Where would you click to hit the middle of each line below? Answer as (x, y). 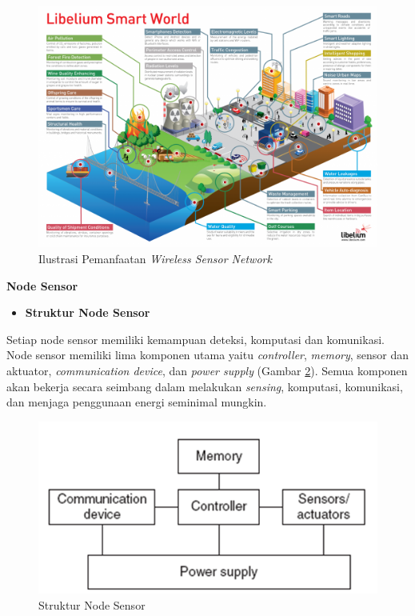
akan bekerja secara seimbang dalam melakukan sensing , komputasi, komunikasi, (205, 386)
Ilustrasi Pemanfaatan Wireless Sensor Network (155, 259)
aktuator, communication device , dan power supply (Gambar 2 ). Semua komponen (207, 370)
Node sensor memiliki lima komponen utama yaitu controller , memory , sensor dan (208, 355)
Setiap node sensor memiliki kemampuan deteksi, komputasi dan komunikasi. (196, 339)
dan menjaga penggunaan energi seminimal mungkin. (137, 402)
